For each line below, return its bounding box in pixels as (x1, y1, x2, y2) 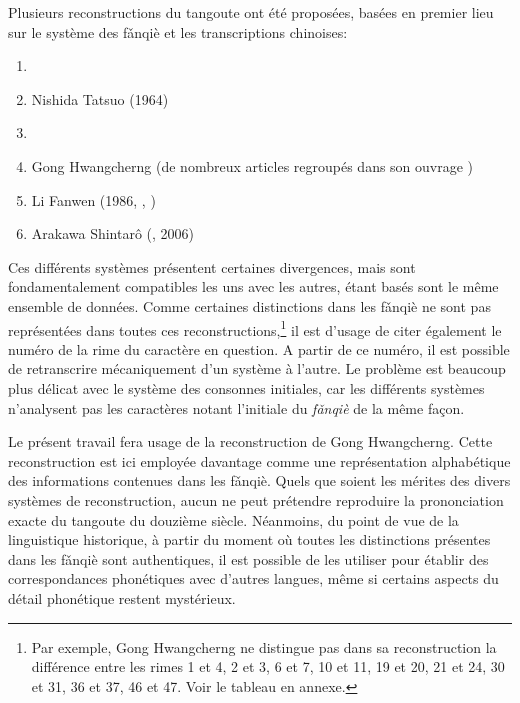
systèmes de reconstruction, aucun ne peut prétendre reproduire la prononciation (8, 489, 504, 510)
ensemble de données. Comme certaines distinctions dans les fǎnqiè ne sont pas (8, 295, 491, 316)
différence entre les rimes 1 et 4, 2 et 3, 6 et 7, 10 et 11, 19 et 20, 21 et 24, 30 (31, 656, 505, 677)
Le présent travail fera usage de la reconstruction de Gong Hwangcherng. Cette (8, 431, 493, 452)
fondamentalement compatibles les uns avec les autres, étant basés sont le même (8, 276, 499, 297)
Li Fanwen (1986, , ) (31, 189, 156, 210)
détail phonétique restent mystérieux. (8, 587, 236, 608)
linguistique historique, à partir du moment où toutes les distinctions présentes (8, 529, 491, 550)
